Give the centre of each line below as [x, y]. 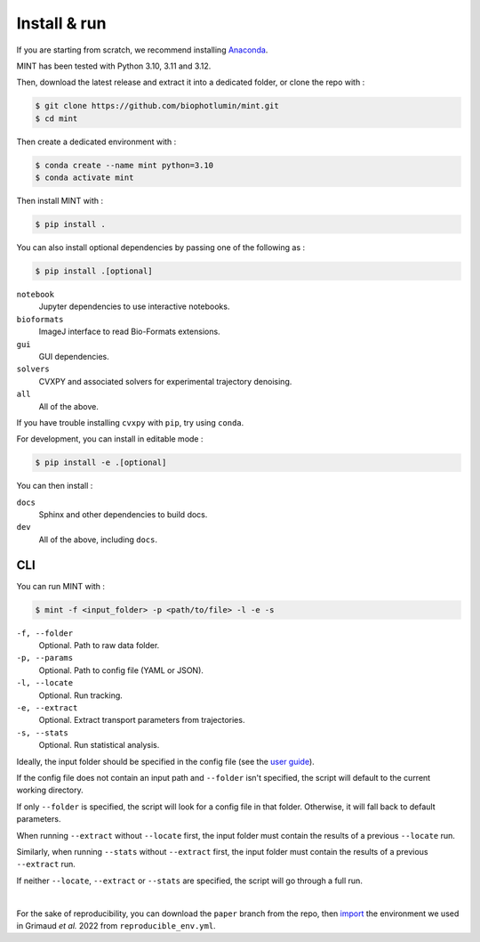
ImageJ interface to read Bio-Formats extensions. [130, 332]
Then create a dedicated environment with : [96, 142]
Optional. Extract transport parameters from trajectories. [142, 720]
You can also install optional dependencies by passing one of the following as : [161, 248]
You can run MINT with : [61, 586]
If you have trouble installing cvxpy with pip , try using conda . [130, 422]
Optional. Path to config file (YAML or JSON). [121, 670]
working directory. [50, 790]
